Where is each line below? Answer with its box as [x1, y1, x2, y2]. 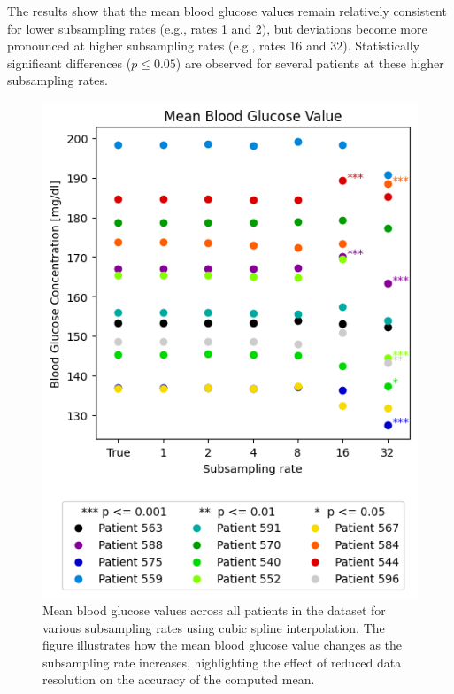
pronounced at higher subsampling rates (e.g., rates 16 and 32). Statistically [7, 36, 420, 55]
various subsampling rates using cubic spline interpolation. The [42, 618, 385, 636]
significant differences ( [7, 53, 132, 72]
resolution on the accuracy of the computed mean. [42, 670, 315, 689]
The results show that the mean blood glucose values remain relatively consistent [7, 2, 447, 19]
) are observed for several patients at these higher [175, 53, 444, 72]
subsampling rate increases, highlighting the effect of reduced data [42, 652, 402, 671]
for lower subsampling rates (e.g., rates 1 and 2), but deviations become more [7, 19, 427, 37]
